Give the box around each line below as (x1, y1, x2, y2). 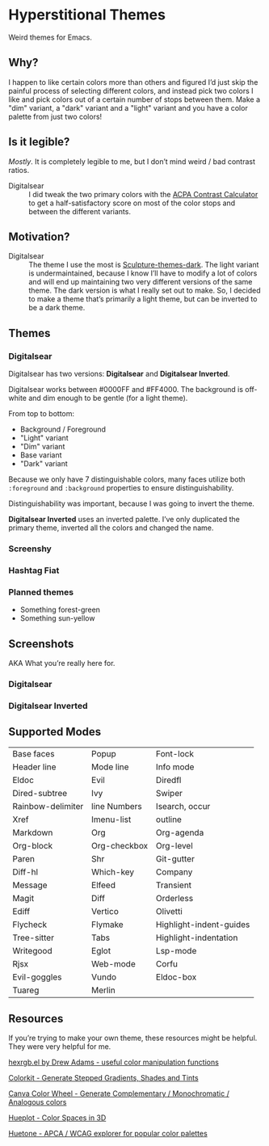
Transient (156, 879, 192, 891)
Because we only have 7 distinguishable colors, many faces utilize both (8, 474, 246, 484)
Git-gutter (156, 853, 195, 864)
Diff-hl (12, 866, 39, 878)
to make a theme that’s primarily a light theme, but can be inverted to (28, 294, 258, 304)
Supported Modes (8, 725, 102, 739)
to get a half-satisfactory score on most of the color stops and (28, 198, 236, 208)
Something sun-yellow (19, 613, 95, 623)
